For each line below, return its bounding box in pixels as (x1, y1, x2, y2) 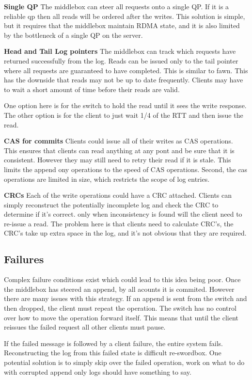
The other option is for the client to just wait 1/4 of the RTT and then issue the (4, 110, 243, 120)
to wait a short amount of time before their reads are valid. (4, 84, 180, 94)
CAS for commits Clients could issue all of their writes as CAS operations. (4, 136, 233, 146)
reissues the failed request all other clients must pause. (4, 322, 166, 332)
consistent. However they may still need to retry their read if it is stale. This (4, 155, 231, 165)
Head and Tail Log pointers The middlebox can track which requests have (4, 46, 236, 56)
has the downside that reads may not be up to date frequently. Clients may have (4, 75, 243, 85)
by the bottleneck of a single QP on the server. (4, 30, 143, 40)
